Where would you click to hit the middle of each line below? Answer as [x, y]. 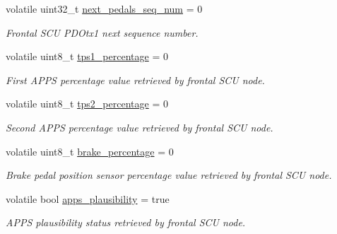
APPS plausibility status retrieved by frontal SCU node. [126, 222]
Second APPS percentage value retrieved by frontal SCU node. [140, 127]
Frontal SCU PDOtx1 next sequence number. [102, 32]
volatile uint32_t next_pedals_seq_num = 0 [104, 8]
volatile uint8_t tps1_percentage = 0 [87, 56]
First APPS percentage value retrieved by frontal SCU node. [135, 80]
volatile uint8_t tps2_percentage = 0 [87, 104]
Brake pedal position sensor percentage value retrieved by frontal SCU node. [169, 175]
